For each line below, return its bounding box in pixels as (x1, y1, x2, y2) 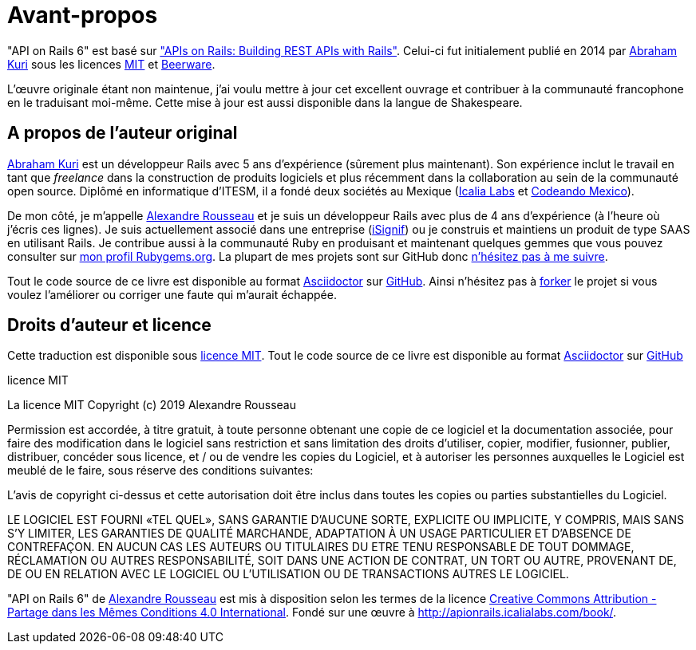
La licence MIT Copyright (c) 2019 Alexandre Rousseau (7, 398, 296, 412)
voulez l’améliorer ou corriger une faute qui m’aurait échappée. (7, 287, 337, 301)
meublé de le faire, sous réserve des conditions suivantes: (7, 463, 314, 478)
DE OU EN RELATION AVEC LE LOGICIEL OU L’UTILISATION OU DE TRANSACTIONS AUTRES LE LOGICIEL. (7, 567, 569, 581)
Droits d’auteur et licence (7, 315, 212, 336)
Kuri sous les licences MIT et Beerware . (7, 57, 216, 71)
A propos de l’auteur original (7, 123, 238, 144)
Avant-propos (7, 2, 158, 29)
